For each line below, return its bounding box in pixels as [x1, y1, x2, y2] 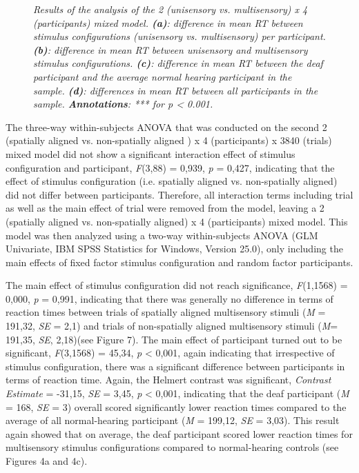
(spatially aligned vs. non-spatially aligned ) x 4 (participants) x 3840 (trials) [6, 133, 332, 148]
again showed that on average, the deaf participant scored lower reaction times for [6, 426, 353, 441]
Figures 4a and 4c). [6, 454, 88, 467]
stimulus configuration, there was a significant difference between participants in [6, 359, 345, 373]
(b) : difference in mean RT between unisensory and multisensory [33, 42, 308, 57]
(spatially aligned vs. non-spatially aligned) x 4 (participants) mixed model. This [6, 214, 348, 228]
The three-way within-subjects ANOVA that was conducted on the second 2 [6, 119, 327, 134]
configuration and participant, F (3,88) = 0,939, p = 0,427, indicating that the [6, 160, 335, 174]
